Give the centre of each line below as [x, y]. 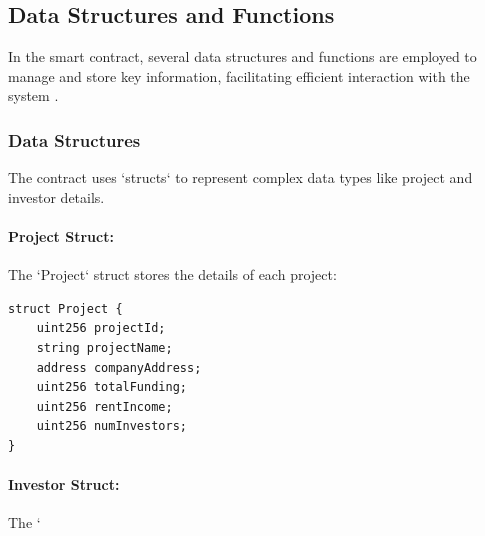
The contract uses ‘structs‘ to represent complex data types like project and [240, 177]
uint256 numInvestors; [111, 426]
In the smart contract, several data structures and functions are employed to [242, 56]
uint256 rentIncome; [104, 406]
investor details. [56, 196]
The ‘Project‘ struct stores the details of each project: [172, 274]
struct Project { [65, 308]
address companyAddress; [119, 367]
